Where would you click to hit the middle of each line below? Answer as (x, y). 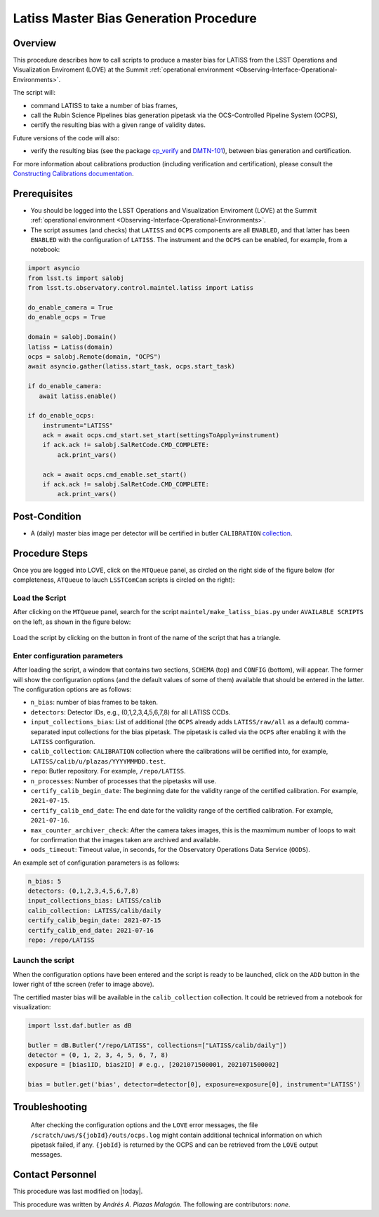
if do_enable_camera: (65, 386)
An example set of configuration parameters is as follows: (97, 863)
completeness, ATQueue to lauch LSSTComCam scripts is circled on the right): (124, 580)
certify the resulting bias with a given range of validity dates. (118, 125)
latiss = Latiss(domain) (71, 347)
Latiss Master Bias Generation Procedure (135, 18)
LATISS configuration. (63, 741)
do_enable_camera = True (71, 307)
